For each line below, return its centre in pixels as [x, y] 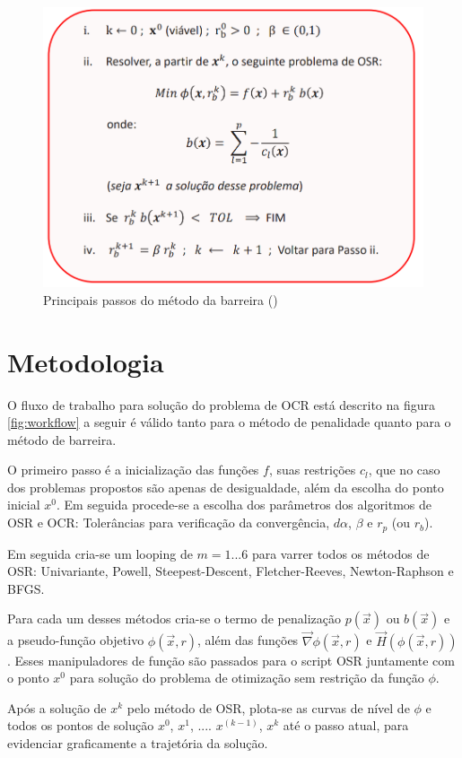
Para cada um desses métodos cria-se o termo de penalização [174, 619]
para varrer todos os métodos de [340, 553]
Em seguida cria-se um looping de [100, 553]
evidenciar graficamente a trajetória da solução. [138, 742]
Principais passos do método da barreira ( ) [161, 299]
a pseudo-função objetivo [76, 640]
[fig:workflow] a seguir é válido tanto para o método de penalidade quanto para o [229, 422]
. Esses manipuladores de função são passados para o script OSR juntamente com [231, 660]
